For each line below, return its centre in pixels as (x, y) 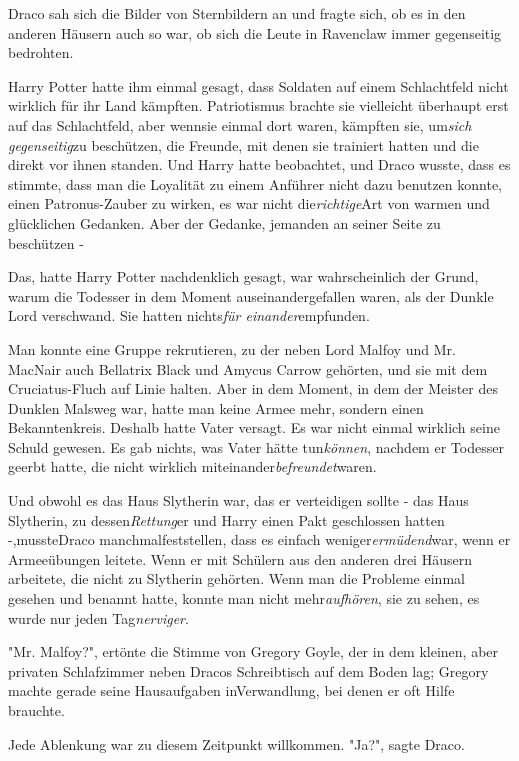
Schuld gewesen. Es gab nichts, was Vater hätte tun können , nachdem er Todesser (256, 446)
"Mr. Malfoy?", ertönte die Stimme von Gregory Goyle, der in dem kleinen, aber (253, 651)
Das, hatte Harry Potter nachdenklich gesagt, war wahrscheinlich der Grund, (243, 276)
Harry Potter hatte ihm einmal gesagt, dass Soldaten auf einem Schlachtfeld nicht (258, 85)
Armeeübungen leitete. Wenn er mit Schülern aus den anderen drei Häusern (240, 558)
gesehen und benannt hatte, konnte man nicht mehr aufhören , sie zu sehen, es (244, 598)
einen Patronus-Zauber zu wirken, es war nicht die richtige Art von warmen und (249, 203)
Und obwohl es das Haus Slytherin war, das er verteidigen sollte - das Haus (238, 500)
